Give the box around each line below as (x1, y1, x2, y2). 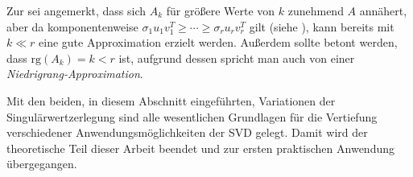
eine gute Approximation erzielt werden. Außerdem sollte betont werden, (39, 34, 398, 51)
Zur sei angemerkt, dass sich (6, 2, 147, 19)
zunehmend (287, 2, 344, 19)
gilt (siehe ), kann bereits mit (249, 18, 394, 35)
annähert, (359, 2, 407, 19)
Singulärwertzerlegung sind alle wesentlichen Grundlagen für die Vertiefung (6, 108, 378, 125)
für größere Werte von (166, 2, 275, 19)
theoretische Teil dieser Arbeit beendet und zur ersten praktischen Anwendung (6, 139, 394, 156)
